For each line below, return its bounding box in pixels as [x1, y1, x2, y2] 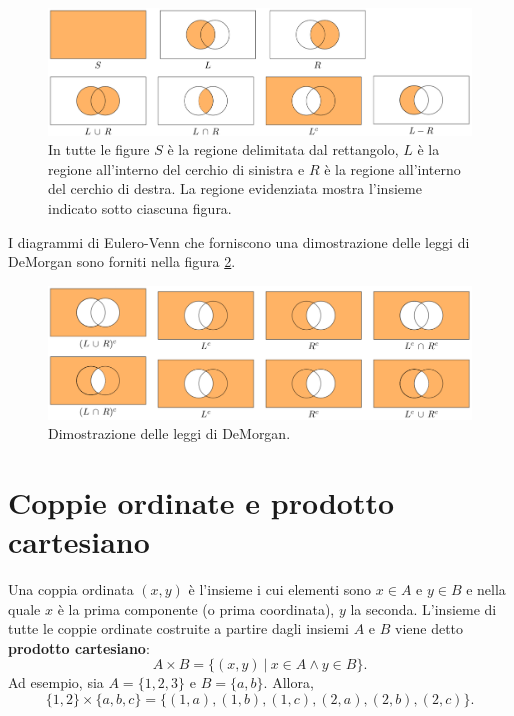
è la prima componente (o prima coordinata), [57, 598, 335, 619]
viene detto [395, 618, 464, 639]
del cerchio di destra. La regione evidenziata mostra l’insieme [48, 178, 422, 199]
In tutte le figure [48, 139, 150, 160]
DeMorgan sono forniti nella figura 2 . [8, 251, 236, 272]
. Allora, [263, 672, 314, 693]
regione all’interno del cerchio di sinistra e [48, 158, 305, 179]
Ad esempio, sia [8, 672, 104, 693]
